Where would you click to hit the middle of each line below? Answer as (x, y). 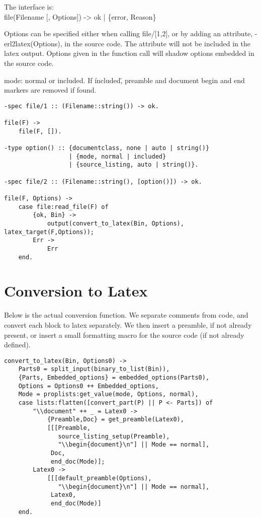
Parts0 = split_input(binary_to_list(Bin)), (94, 369)
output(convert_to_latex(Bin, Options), (115, 223)
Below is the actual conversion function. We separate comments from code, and (126, 315)
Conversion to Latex (76, 291)
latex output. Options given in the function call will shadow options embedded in (129, 53)
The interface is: (29, 7)
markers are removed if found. (50, 90)
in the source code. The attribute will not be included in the (157, 43)
